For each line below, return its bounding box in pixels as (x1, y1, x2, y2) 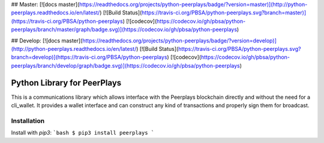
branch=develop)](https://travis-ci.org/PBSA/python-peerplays (11, 54, 167, 61)
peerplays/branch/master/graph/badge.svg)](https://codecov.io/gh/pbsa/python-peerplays (11, 26, 237, 33)
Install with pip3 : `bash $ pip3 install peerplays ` (11, 129, 155, 136)
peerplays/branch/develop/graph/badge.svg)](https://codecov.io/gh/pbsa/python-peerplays (11, 62, 240, 69)
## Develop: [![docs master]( (11, 36, 83, 44)
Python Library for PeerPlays (11, 78, 122, 88)
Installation (11, 117, 45, 125)
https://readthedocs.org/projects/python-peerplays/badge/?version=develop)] (82, 36, 277, 44)
